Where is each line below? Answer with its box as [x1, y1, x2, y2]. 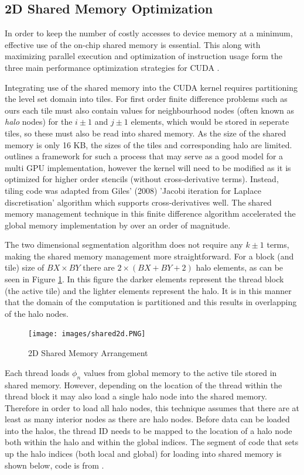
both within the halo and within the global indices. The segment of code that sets [5, 436, 299, 448]
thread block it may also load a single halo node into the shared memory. [5, 390, 267, 402]
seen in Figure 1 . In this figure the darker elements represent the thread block [5, 273, 284, 285]
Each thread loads [5, 366, 70, 378]
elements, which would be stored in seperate [131, 115, 289, 128]
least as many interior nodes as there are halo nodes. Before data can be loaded [5, 413, 290, 425]
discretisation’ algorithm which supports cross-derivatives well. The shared [5, 196, 272, 208]
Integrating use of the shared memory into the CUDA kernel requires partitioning [5, 81, 298, 93]
